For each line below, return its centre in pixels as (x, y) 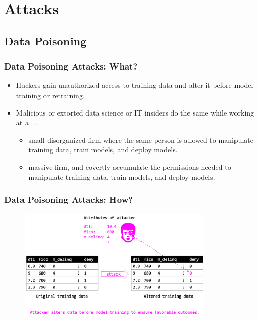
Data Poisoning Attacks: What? (71, 66)
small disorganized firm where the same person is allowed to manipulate (141, 139)
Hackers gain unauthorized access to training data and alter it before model (135, 85)
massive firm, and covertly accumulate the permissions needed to (130, 166)
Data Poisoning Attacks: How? (69, 200)
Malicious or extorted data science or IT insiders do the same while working (135, 112)
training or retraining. (50, 95)
